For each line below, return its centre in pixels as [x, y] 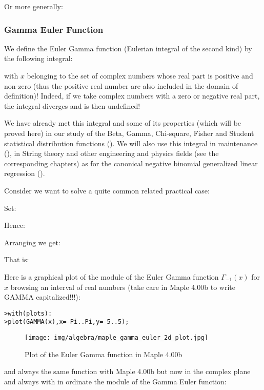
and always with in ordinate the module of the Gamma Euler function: [115, 381]
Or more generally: [34, 6]
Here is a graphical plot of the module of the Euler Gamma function [111, 276]
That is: [17, 259]
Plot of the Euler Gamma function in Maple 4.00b [104, 354]
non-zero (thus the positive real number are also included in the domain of [121, 85]
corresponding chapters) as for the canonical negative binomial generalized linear [131, 163]
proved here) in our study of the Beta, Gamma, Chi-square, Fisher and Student [129, 133]
